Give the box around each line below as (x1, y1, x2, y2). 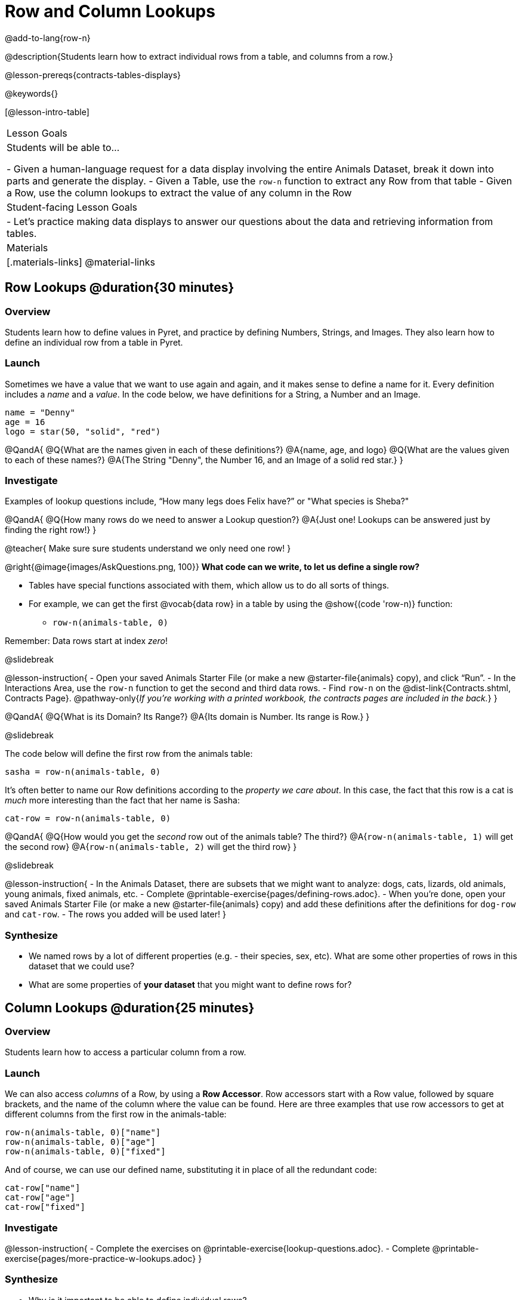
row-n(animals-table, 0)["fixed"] (5, 1147, 166, 1157)
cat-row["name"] (5, 1183, 81, 1193)
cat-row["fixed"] (5, 1202, 85, 1212)
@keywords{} (5, 88, 58, 98)
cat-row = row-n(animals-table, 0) (5, 814, 171, 824)
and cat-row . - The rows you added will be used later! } (5, 909, 226, 920)
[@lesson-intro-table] (5, 106, 89, 117)
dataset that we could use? (29, 961, 135, 972)
